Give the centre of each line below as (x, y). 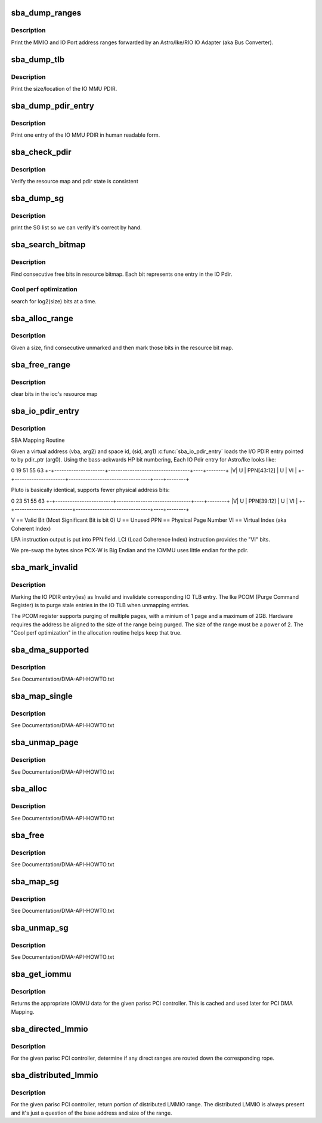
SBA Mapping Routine (38, 440)
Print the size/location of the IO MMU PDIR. (64, 88)
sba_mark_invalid (44, 567)
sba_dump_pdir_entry (53, 105)
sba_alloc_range (42, 319)
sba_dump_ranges (46, 13)
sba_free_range (41, 364)
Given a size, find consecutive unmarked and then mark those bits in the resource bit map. (122, 347)
